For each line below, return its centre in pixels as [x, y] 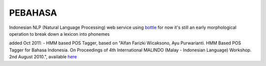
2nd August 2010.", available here [43, 57]
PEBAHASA [33, 13]
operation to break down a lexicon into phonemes [59, 34]
